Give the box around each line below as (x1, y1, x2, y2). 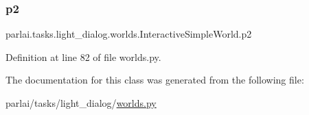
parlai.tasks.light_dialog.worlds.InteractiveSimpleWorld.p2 (5, 27, 252, 41)
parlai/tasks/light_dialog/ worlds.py (5, 96, 157, 110)
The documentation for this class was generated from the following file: (5, 73, 304, 87)
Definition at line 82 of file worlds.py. (5, 49, 161, 64)
